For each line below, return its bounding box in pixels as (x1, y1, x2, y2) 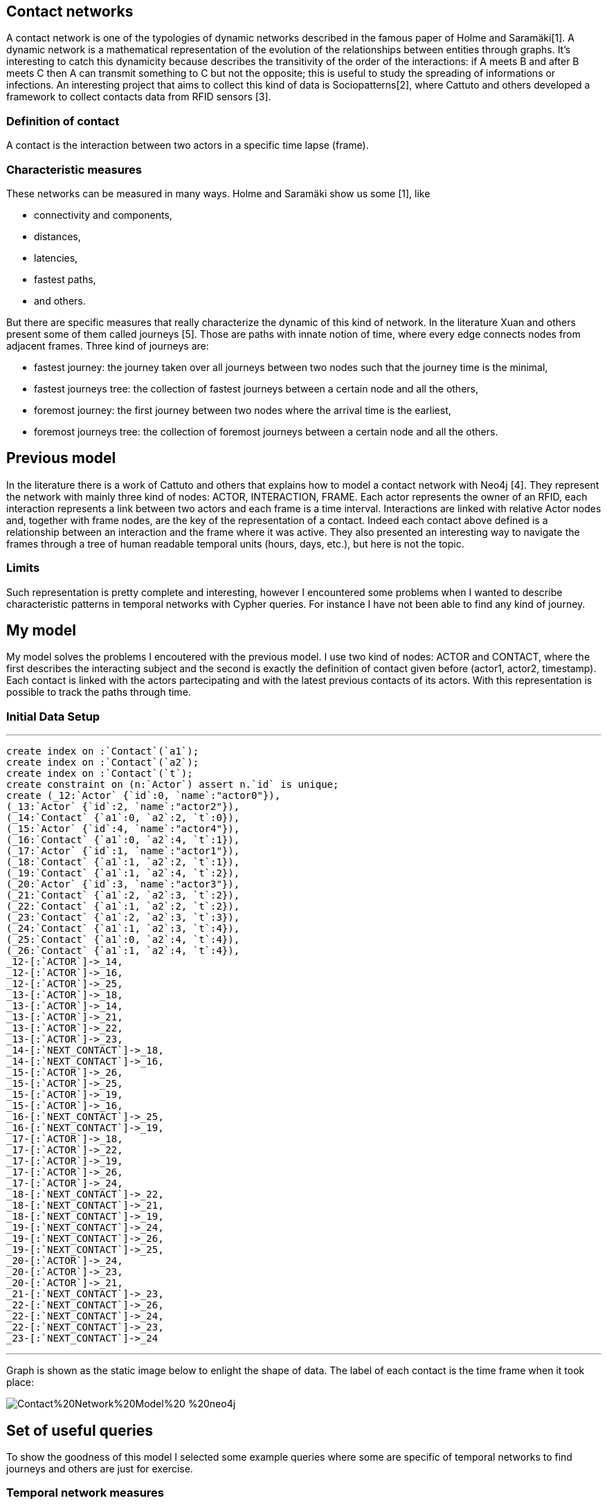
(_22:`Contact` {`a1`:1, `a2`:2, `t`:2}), (6, 901, 240, 912)
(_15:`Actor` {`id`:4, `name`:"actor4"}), (6, 823, 240, 835)
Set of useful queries (6, 1421, 153, 1439)
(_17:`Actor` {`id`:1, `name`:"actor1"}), (6, 845, 240, 857)
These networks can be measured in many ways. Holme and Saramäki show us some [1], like (6, 187, 431, 199)
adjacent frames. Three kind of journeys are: (6, 339, 209, 352)
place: (6, 1376, 35, 1389)
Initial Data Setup (6, 709, 100, 723)
